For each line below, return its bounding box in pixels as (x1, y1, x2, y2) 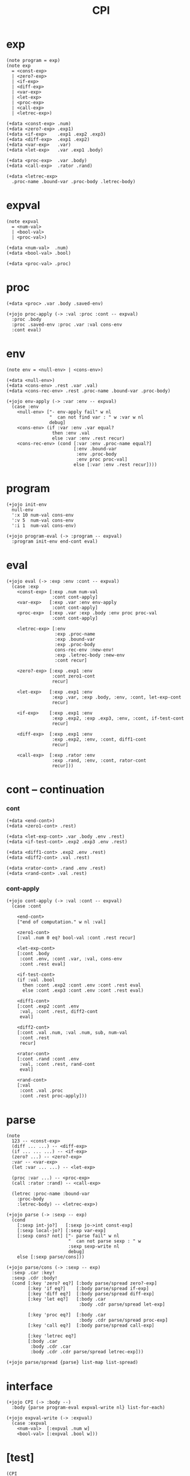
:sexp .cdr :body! (11, 1275, 58, 1281)
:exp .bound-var (54, 636, 96, 642)
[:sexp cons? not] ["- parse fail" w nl (17, 1233, 120, 1239)
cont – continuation (6, 782, 105, 796)
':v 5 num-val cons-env (11, 517, 74, 523)
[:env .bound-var (73, 446, 117, 452)
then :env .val (52, 430, 90, 436)
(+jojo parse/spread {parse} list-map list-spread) (6, 1359, 138, 1366)
